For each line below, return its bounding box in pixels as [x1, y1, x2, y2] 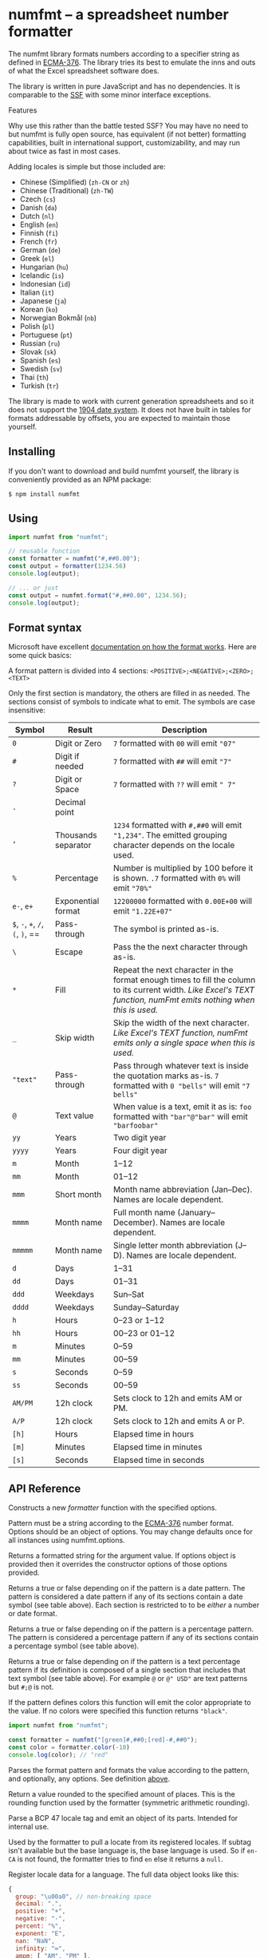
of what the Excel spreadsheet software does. [8, 65, 160, 75]
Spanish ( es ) [19, 355, 61, 365]
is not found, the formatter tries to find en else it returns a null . [17, 1854, 223, 1864]
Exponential [54, 896, 100, 907]
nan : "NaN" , [15, 1936, 56, 1945]
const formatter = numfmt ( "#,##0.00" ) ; [8, 555, 141, 563]
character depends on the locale [112, 840, 235, 851]
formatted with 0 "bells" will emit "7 [112, 1080, 250, 1092]
